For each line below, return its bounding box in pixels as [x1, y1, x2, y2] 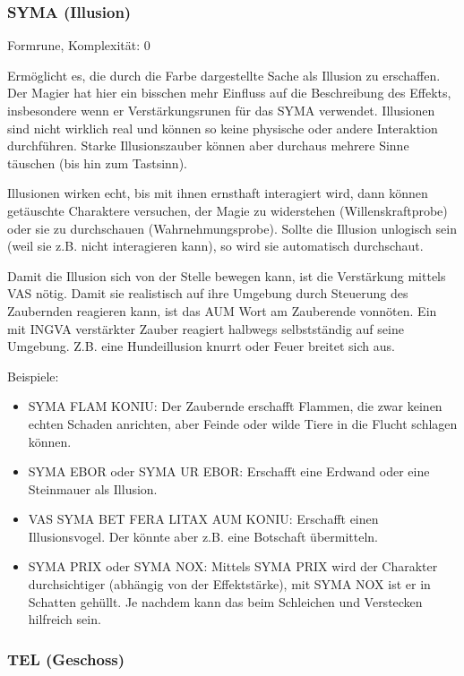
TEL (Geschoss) [7, 647, 125, 670]
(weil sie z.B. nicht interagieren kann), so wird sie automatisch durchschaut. [7, 236, 424, 255]
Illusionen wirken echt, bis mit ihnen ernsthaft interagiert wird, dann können [7, 184, 428, 202]
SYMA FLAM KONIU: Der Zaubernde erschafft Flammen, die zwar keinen [28, 397, 443, 415]
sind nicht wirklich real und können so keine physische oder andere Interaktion [7, 118, 438, 137]
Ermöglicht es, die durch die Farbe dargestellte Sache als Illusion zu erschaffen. [7, 65, 441, 84]
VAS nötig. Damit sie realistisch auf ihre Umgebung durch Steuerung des [7, 284, 408, 303]
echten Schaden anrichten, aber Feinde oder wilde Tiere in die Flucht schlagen [28, 414, 458, 432]
